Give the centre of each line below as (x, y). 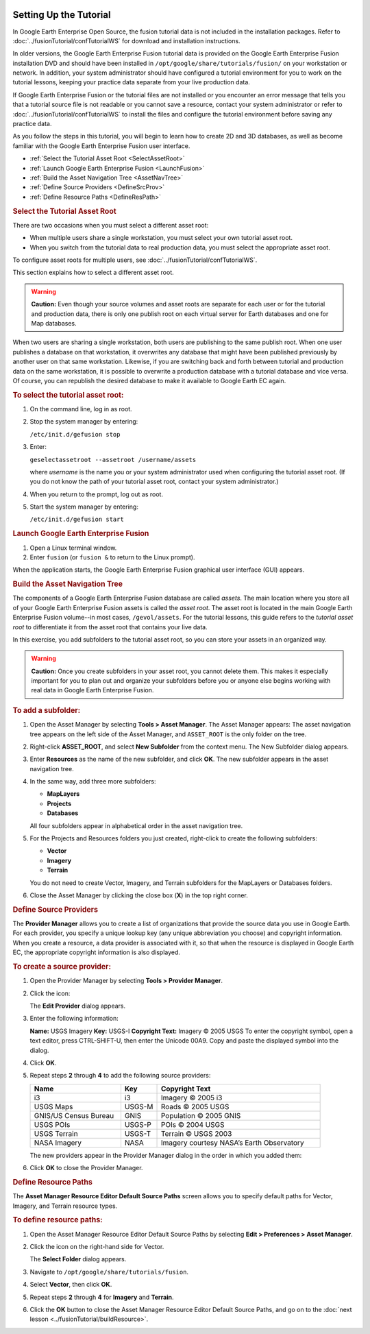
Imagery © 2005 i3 (192, 1097)
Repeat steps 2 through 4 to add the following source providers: (120, 1076)
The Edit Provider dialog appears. (78, 1006)
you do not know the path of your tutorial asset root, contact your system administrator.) (154, 482)
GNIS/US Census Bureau (74, 1115)
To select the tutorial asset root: (68, 395)
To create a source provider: (62, 967)
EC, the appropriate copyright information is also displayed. (97, 952)
